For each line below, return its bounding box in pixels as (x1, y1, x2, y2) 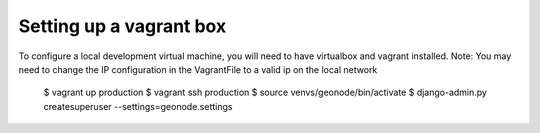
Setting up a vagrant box (18, 15, 227, 37)
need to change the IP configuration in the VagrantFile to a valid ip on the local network (18, 63, 378, 75)
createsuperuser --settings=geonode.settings (43, 100, 233, 112)
